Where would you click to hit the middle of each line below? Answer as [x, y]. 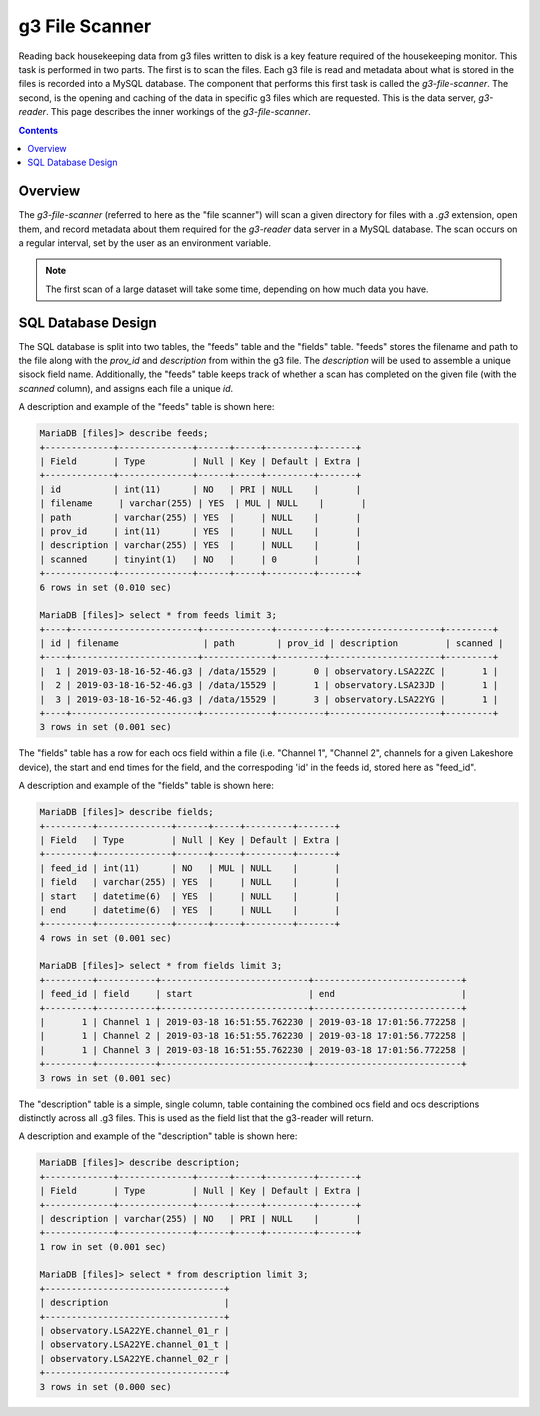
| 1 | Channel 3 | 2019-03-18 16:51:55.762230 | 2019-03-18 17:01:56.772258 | [253, 1049]
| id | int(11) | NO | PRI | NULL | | [200, 489]
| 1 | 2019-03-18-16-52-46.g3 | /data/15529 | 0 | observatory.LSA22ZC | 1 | [269, 671]
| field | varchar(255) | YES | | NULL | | [190, 882]
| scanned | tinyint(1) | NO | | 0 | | [200, 559]
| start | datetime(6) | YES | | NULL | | [190, 896]
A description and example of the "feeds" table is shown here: [146, 407]
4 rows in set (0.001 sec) [105, 938]
